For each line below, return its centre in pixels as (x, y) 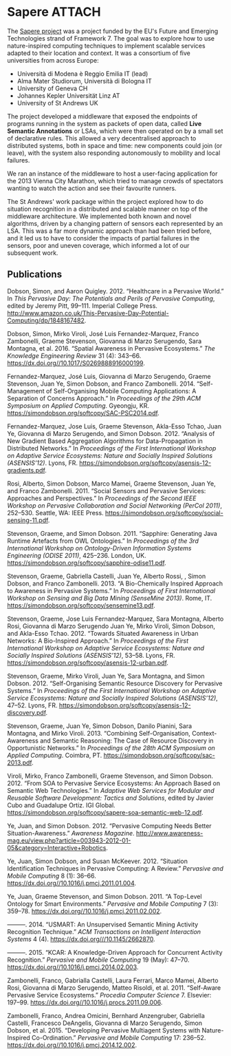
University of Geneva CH (52, 88)
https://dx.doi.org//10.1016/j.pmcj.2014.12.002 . (72, 1045)
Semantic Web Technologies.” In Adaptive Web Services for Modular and (111, 790)
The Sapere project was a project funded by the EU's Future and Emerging (113, 31)
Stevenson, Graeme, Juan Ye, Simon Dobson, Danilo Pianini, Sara (100, 726)
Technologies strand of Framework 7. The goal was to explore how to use (111, 38)
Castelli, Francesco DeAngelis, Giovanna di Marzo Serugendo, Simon (105, 1023)
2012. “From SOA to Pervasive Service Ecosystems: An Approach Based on (114, 783)
